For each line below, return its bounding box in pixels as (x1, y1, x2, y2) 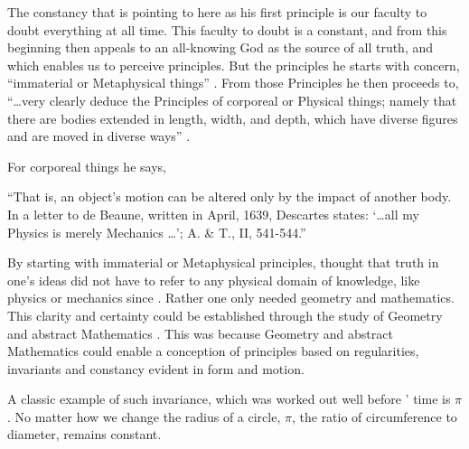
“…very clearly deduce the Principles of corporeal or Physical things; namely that (7, 90, 457, 109)
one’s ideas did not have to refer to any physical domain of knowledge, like (7, 270, 420, 289)
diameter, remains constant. (7, 425, 162, 444)
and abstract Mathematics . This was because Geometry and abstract (7, 323, 393, 342)
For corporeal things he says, (7, 156, 166, 175)
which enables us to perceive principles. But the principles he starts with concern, (7, 55, 460, 74)
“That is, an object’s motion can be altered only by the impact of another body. (7, 187, 452, 206)
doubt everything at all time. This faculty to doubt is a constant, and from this (7, 20, 447, 39)
